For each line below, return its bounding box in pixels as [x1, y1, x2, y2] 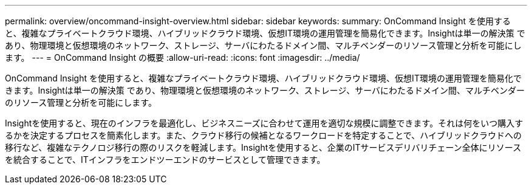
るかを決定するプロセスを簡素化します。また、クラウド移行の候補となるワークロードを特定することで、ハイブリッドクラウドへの [5, 130, 522, 140]
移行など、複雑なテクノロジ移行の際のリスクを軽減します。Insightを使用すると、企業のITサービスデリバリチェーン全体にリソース [5, 142, 522, 153]
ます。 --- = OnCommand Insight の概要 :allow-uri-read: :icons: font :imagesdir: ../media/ [5, 52, 360, 63]
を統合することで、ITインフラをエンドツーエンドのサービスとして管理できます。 [5, 154, 326, 165]
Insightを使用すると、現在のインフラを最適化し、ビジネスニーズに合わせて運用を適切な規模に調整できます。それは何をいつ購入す [5, 118, 523, 128]
